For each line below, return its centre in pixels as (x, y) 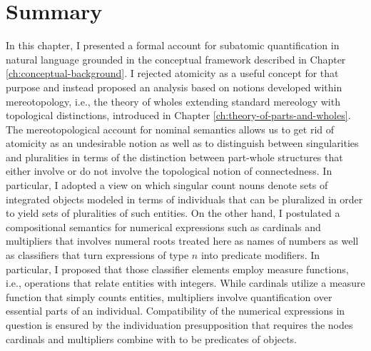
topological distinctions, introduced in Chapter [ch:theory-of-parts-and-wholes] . (178, 115)
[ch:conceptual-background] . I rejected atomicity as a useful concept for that (172, 73)
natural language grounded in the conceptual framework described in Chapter (176, 59)
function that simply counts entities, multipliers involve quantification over (169, 296)
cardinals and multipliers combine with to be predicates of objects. (151, 339)
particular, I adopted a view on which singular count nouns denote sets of (167, 185)
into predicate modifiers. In (260, 255)
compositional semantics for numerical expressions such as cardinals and (163, 227)
